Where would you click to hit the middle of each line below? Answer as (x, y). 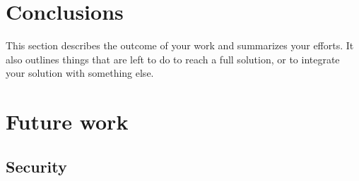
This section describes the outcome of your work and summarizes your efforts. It (180, 45)
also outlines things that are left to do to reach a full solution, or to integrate (173, 59)
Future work (67, 121)
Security (36, 166)
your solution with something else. (80, 73)
